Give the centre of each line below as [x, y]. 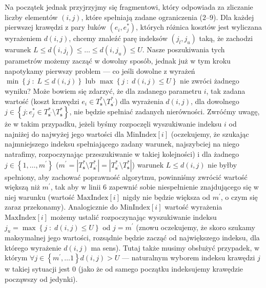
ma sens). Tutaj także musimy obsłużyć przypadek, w [175, 247]
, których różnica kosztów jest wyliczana [199, 27]
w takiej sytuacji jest [37, 269]
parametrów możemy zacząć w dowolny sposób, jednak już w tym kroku [118, 61]
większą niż [22, 187]
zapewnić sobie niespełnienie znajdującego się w [184, 187]
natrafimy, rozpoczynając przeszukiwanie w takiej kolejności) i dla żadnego [122, 153]
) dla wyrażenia [139, 101]
